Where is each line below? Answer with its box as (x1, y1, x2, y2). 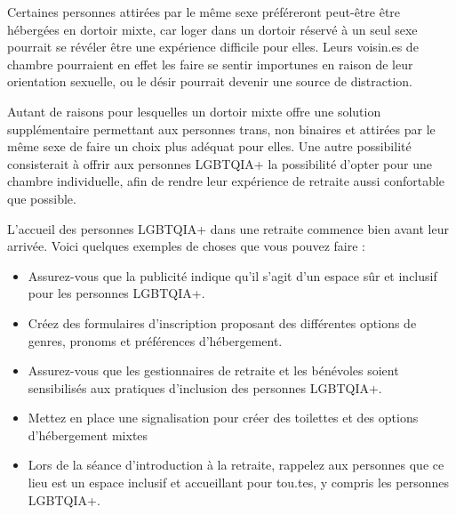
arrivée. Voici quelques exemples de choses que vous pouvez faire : (7, 237, 365, 255)
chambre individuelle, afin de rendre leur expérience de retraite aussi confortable (7, 172, 445, 190)
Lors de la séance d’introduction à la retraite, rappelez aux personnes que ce (28, 455, 444, 474)
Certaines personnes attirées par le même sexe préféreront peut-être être (7, 3, 401, 20)
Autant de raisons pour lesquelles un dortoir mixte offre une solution (7, 101, 381, 120)
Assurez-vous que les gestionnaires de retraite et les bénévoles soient (28, 361, 399, 380)
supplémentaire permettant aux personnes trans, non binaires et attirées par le (7, 119, 436, 138)
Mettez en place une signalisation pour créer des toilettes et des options (28, 408, 419, 427)
